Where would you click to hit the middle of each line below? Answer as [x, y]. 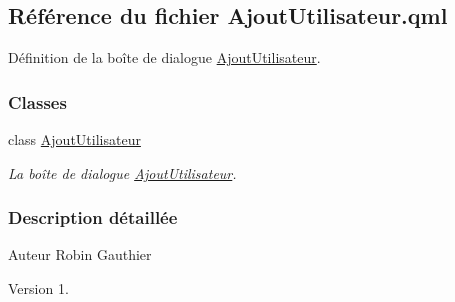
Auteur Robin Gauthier [80, 254]
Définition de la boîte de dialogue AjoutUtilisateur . [164, 57]
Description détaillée [93, 217]
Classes [37, 101]
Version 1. [38, 288]
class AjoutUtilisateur [74, 139]
